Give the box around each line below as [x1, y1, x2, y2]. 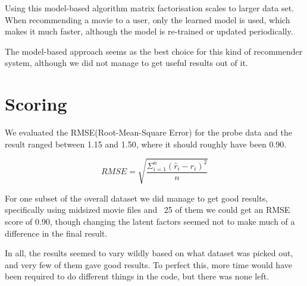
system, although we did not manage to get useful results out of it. [5, 56, 248, 69]
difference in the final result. [5, 227, 108, 239]
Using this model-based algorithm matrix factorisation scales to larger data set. [5, 2, 295, 14]
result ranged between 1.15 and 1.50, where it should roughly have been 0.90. [5, 137, 287, 150]
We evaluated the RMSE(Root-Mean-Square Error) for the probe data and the [5, 126, 292, 139]
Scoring [5, 92, 67, 116]
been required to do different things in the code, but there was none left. [5, 270, 270, 282]
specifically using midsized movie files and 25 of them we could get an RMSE [5, 203, 290, 216]
